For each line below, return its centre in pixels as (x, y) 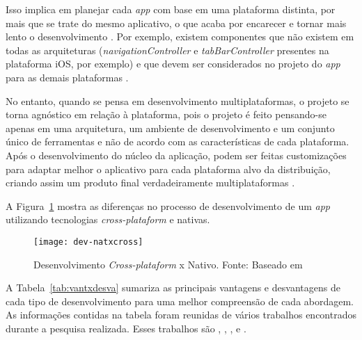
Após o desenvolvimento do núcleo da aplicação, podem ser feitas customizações (176, 155)
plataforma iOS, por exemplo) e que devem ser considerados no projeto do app (173, 64)
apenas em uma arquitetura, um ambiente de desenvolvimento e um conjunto (170, 128)
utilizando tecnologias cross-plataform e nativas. (108, 219)
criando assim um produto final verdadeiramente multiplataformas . (150, 183)
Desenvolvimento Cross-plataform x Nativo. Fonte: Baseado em (168, 264)
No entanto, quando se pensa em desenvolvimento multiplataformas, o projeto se (178, 100)
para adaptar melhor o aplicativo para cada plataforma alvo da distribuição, (168, 169)
